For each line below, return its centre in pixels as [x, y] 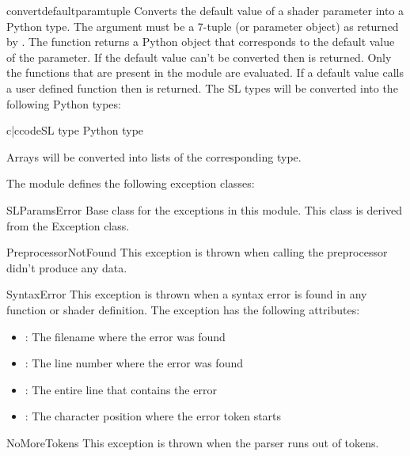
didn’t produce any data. [67, 267]
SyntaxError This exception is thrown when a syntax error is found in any [187, 294]
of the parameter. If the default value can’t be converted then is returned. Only [199, 57]
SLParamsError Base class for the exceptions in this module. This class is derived [204, 209]
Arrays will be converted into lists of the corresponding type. [154, 156]
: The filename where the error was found [125, 336]
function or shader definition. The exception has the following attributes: [183, 309]
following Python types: [64, 103]
